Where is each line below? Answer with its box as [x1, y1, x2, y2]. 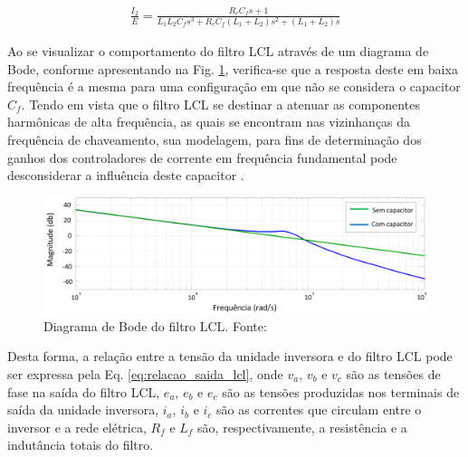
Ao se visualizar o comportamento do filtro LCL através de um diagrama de [7, 42, 429, 61]
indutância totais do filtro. [7, 435, 154, 454]
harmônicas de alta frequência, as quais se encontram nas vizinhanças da [7, 112, 411, 131]
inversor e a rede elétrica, [7, 417, 147, 436]
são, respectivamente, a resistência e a [197, 417, 407, 436]
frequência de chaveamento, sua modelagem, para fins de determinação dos [7, 130, 422, 149]
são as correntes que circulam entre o [216, 400, 422, 419]
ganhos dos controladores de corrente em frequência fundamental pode [7, 148, 397, 167]
